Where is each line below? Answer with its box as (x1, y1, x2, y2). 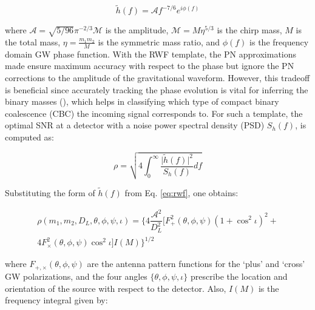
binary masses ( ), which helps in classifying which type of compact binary (5, 95, 279, 108)
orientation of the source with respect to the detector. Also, (5, 282, 226, 294)
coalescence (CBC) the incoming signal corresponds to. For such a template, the (5, 107, 303, 119)
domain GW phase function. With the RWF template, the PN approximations (5, 47, 297, 60)
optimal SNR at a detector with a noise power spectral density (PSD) (5, 119, 265, 131)
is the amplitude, (105, 24, 169, 36)
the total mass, (5, 35, 61, 48)
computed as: (5, 130, 54, 143)
